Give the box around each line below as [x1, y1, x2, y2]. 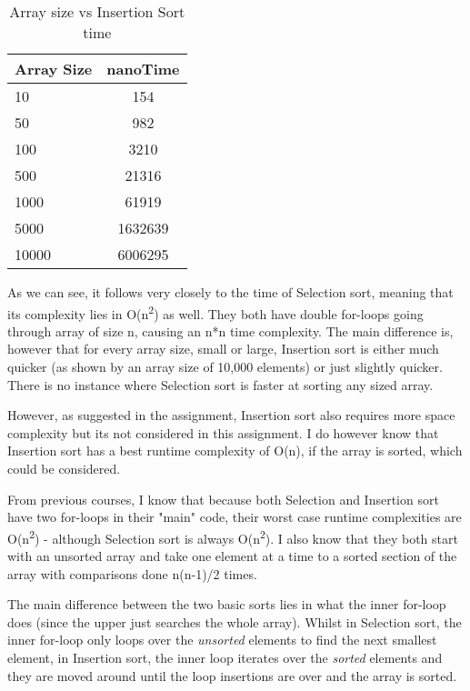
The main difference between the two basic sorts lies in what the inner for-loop [7, 595, 446, 614]
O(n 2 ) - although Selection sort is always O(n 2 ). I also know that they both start [7, 526, 458, 547]
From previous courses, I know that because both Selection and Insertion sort [7, 489, 439, 508]
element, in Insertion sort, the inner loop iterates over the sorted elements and [7, 648, 443, 666]
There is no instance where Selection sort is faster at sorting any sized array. [7, 375, 434, 394]
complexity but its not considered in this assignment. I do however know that [7, 423, 439, 442]
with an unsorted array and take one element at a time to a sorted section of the [7, 546, 457, 566]
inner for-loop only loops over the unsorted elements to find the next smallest [7, 630, 437, 649]
